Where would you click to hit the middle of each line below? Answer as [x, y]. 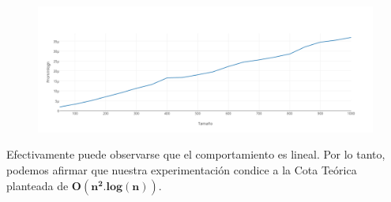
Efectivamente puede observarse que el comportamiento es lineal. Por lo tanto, [196, 154]
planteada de [38, 185]
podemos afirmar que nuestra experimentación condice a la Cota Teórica [182, 170]
